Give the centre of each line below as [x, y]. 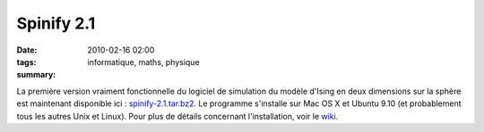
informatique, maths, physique [144, 62]
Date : [27, 50]
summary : [36, 75]
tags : [26, 62]
